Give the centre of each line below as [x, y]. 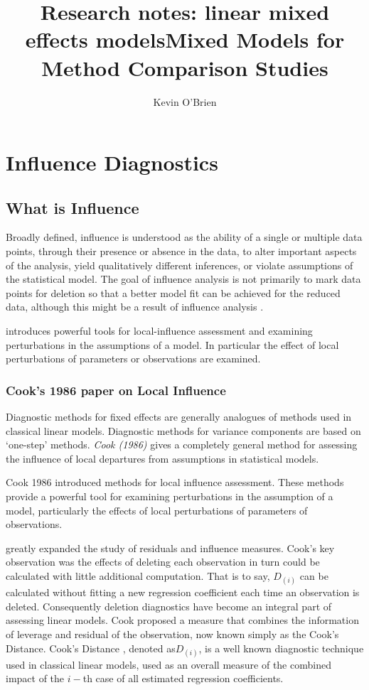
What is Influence [73, 207]
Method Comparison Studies [185, 67]
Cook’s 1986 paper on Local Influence [116, 390]
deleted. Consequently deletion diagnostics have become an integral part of [169, 606]
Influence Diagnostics [112, 162]
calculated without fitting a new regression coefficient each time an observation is [183, 592]
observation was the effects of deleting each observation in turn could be [163, 562]
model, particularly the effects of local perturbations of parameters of [157, 510]
